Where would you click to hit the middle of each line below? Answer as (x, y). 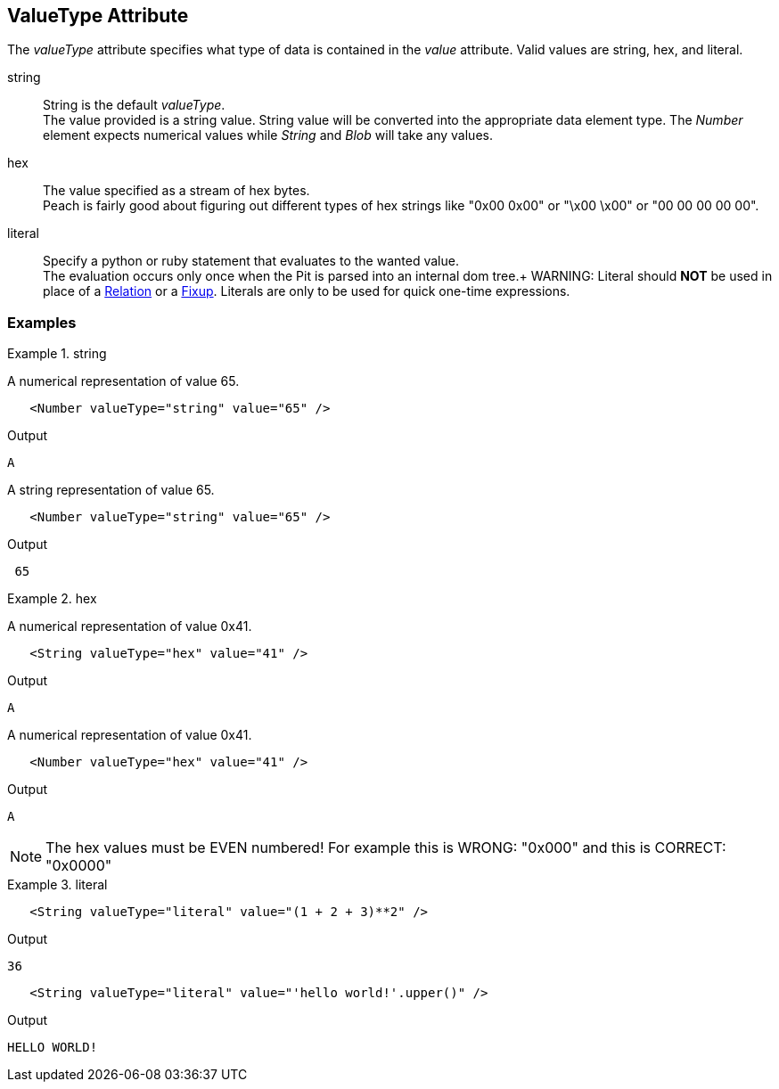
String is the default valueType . (134, 105)
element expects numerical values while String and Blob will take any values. (268, 135)
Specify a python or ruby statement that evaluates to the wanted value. (251, 261)
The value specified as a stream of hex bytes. (176, 191)
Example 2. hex (52, 599)
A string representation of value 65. (111, 490)
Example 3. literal (57, 885)
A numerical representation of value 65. (123, 381)
